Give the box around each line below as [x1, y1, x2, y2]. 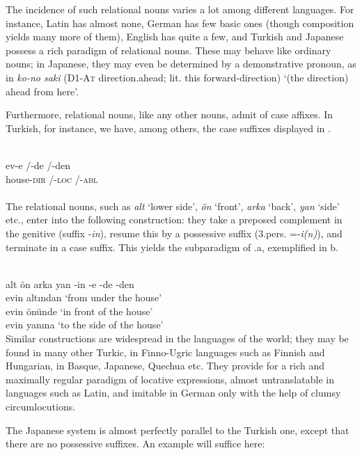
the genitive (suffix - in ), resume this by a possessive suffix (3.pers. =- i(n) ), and [6, 225, 343, 240]
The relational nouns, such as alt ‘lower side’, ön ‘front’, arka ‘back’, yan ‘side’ [6, 198, 340, 213]
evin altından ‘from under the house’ [6, 290, 162, 305]
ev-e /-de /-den [6, 157, 70, 172]
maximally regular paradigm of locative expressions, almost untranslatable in [6, 372, 334, 386]
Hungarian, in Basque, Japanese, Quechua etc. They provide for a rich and [6, 358, 325, 373]
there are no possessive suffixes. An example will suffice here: [6, 436, 265, 451]
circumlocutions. [6, 399, 76, 414]
